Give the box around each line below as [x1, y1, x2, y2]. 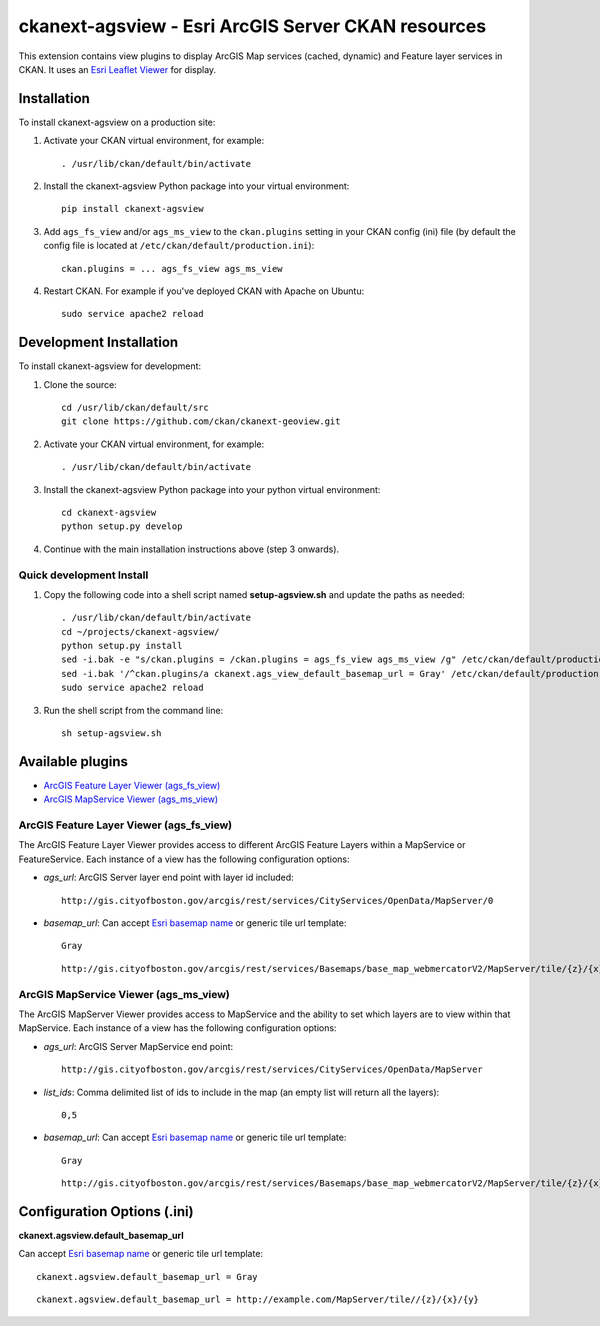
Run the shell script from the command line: [43, 704, 224, 716]
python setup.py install [61, 640, 183, 652]
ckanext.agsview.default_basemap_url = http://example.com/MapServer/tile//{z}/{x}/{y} [36, 1294, 480, 1305]
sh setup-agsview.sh [61, 728, 162, 739]
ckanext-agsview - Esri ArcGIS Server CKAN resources [18, 15, 487, 37]
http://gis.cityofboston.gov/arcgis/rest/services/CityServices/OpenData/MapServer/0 [61, 895, 494, 906]
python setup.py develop [61, 521, 183, 532]
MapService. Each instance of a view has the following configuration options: [18, 1022, 337, 1034]
